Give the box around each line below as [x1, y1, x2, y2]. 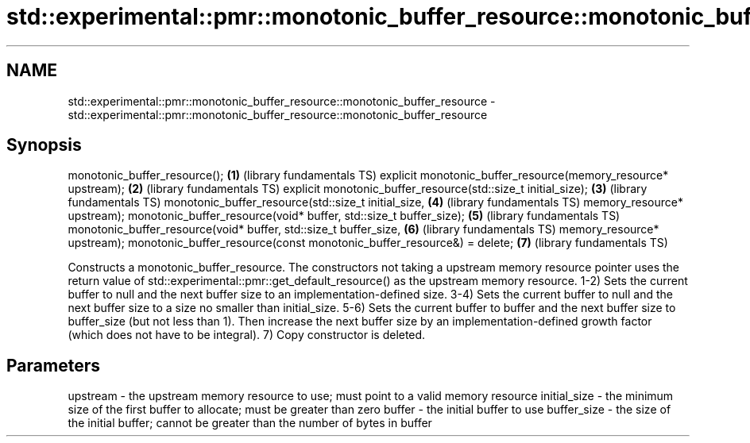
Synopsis [6, 135, 82, 156]
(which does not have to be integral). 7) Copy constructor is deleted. [68, 328, 426, 342]
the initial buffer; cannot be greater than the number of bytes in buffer [68, 416, 432, 430]
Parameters [6, 355, 100, 376]
